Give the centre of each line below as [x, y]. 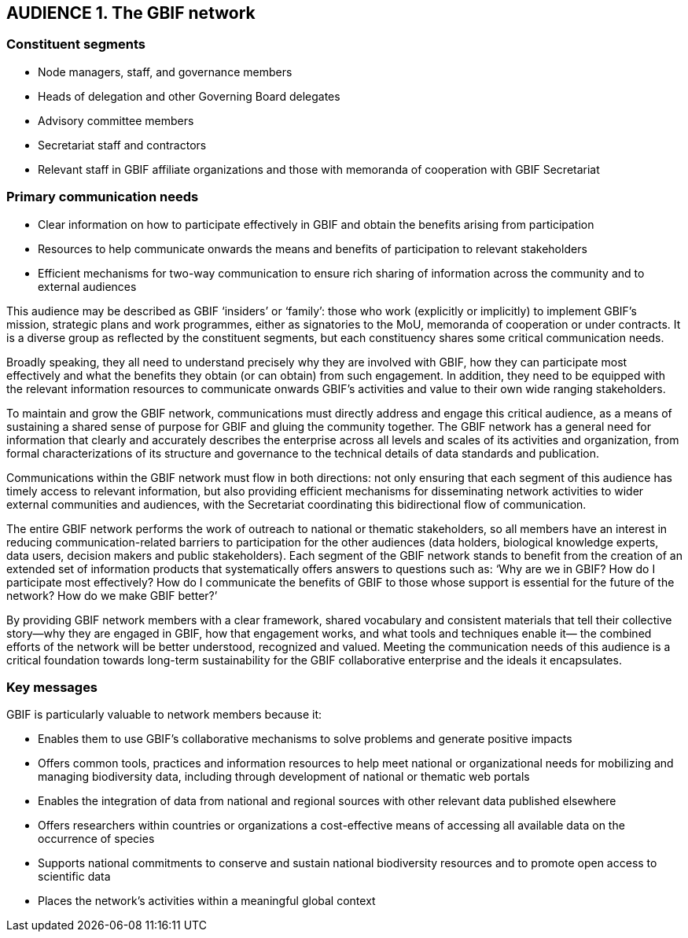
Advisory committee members [116, 120]
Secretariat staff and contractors [122, 145]
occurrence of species [96, 839]
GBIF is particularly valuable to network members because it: [164, 715]
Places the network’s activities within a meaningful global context [207, 901]
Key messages [52, 687]
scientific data [74, 877]
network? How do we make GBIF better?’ [112, 595]
